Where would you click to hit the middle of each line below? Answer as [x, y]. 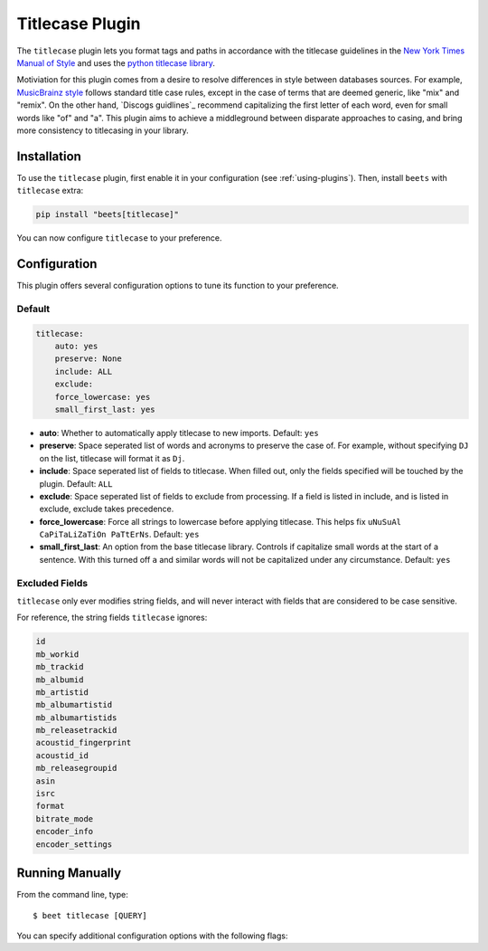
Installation [49, 156]
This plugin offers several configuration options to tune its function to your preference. [178, 286]
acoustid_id [62, 755]
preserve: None [88, 359]
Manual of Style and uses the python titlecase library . [116, 62]
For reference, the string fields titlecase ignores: [112, 618]
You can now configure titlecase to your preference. [119, 238]
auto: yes [76, 346]
